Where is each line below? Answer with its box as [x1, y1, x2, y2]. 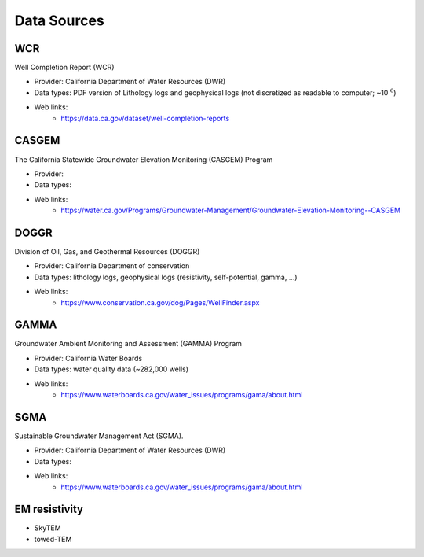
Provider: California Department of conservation [34, 261, 190, 271]
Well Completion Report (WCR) [14, 63, 115, 72]
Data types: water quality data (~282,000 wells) [34, 364, 188, 374]
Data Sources [14, 12, 105, 29]
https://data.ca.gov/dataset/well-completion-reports [60, 113, 230, 123]
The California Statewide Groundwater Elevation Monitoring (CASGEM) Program [14, 154, 273, 164]
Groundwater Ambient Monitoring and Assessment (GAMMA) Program [14, 339, 243, 349]
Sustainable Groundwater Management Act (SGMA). [14, 431, 184, 441]
